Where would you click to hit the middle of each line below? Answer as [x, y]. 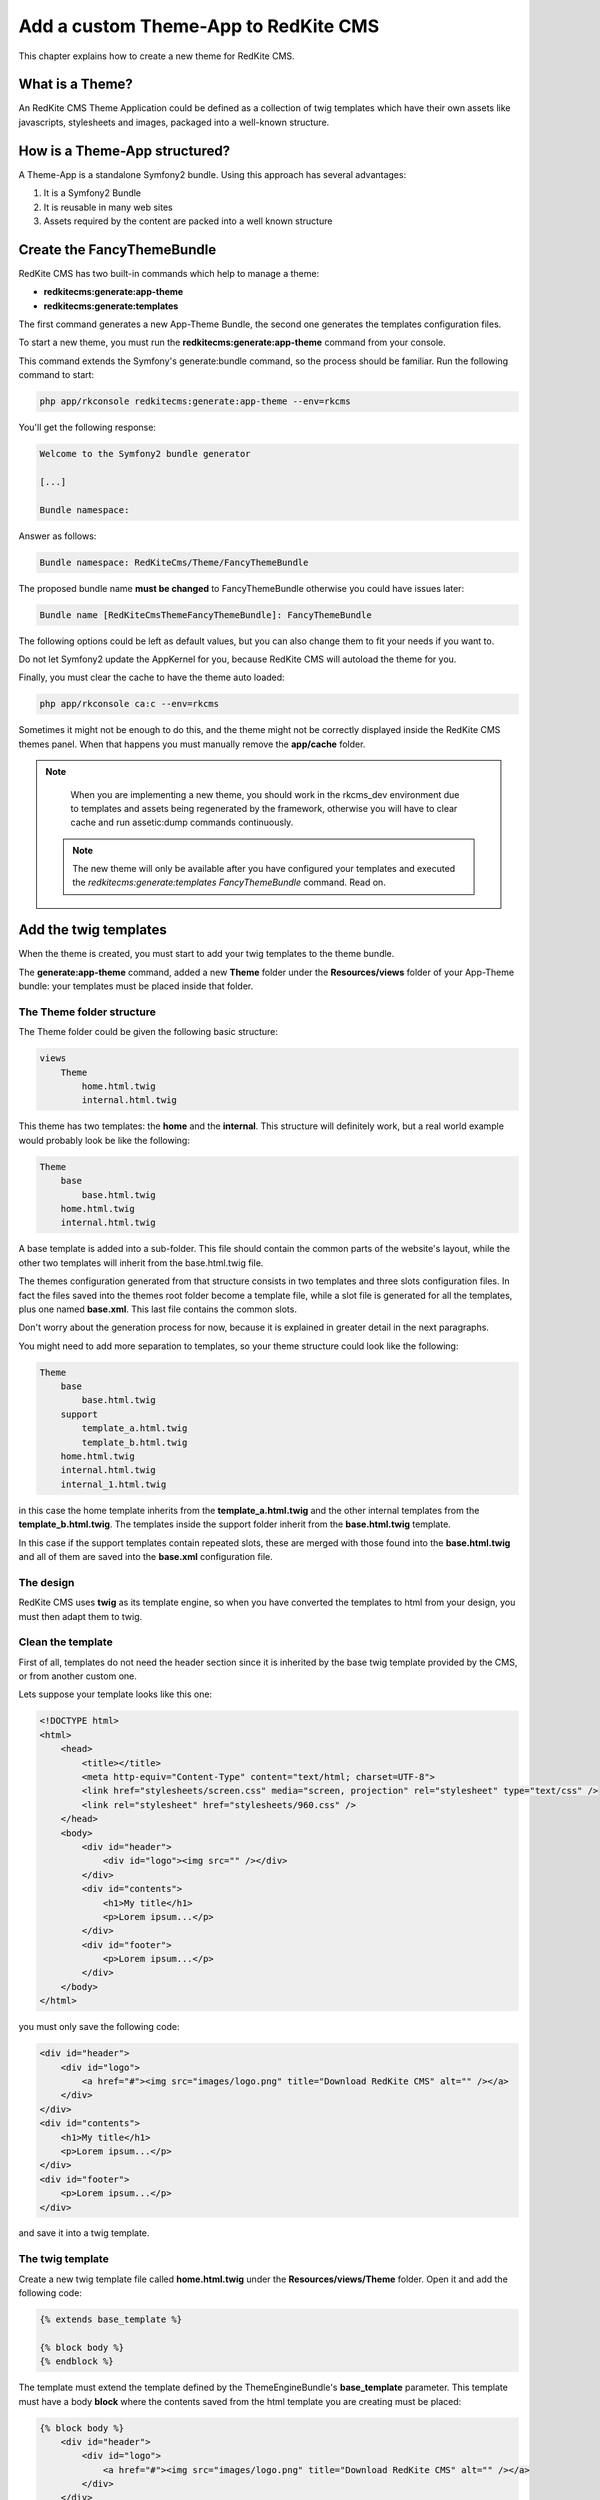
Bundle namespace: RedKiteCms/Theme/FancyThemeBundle [174, 562]
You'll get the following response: [87, 427]
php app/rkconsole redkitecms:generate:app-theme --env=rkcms [195, 401]
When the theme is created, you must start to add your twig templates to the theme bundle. [206, 954]
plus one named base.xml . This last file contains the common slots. [157, 1309]
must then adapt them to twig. [80, 1616]
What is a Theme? [76, 84]
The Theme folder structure [87, 1012]
